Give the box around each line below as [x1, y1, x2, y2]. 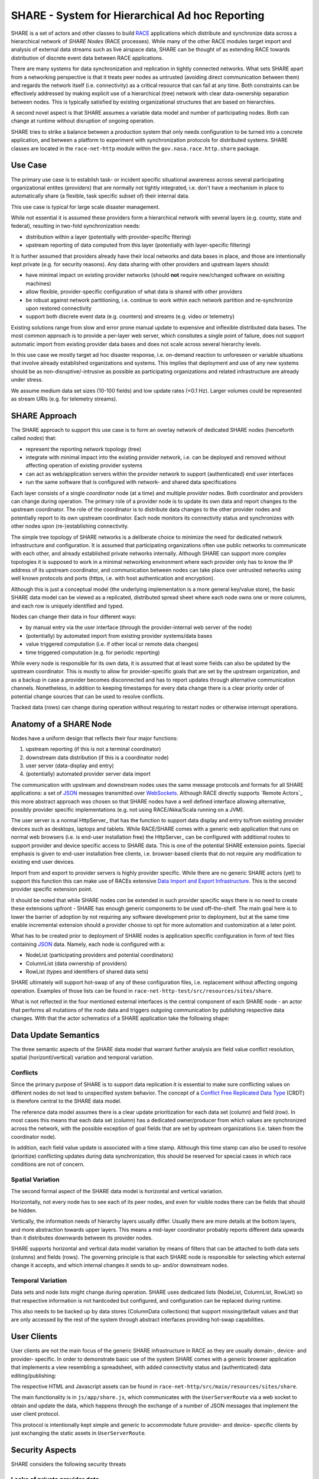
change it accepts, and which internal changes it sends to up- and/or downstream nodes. [11, 1262, 229, 1269]
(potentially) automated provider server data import [25, 770, 151, 777]
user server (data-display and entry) [25, 762, 115, 769]
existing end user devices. [11, 858, 75, 866]
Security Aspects [11, 1445, 77, 1455]
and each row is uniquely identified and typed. [11, 602, 124, 609]
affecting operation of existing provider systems [25, 462, 143, 469]
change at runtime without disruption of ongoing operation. [11, 117, 155, 124]
